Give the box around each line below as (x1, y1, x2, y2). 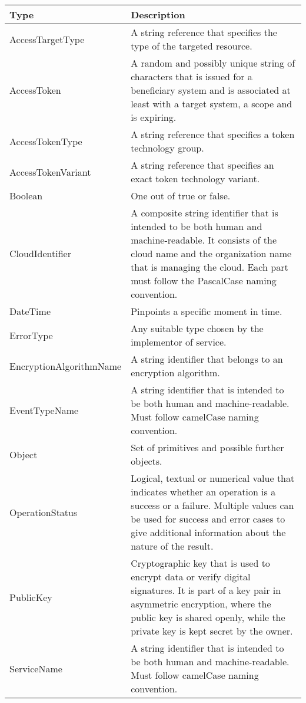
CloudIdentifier (9, 247, 71, 260)
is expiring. (131, 110, 177, 124)
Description (131, 8, 185, 21)
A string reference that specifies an (131, 158, 274, 172)
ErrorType (9, 328, 53, 342)
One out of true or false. (131, 189, 231, 202)
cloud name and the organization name (131, 247, 292, 260)
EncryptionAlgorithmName (9, 359, 122, 373)
